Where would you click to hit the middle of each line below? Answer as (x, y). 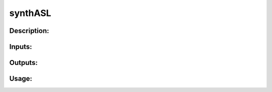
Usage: (21, 79)
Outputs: (23, 63)
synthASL (30, 13)
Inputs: (21, 47)
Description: (29, 31)
